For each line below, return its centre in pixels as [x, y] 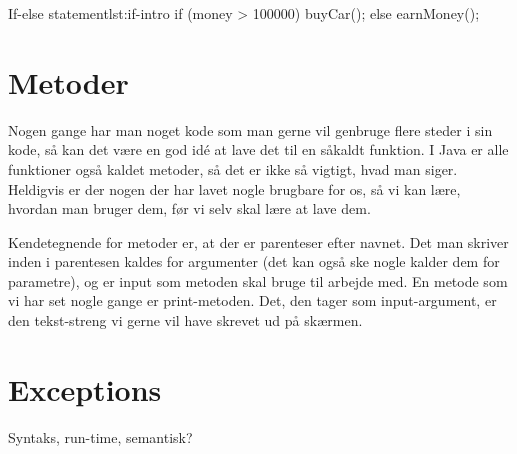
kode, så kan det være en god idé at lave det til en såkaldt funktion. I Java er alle [258, 149]
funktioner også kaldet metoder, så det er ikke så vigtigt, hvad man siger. [233, 168]
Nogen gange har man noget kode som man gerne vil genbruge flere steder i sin [250, 129]
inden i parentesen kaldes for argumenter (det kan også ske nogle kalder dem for [254, 261]
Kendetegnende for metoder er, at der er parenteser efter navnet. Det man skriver [258, 241]
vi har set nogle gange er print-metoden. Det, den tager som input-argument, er [252, 300]
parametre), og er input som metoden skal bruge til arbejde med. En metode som [258, 280]
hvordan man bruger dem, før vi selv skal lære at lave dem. [189, 208]
